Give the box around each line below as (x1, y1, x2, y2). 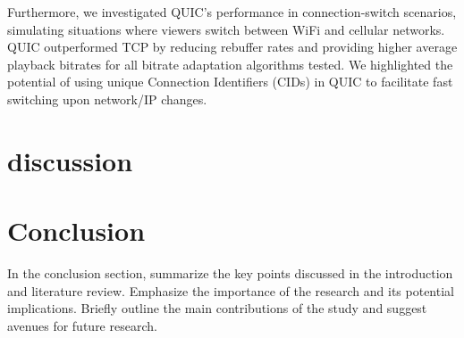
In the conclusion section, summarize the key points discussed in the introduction (7, 264, 453, 283)
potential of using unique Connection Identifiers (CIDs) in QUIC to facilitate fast (7, 72, 453, 91)
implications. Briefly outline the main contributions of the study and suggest (7, 299, 427, 317)
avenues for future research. (7, 316, 157, 334)
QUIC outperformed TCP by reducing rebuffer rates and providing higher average (7, 37, 458, 56)
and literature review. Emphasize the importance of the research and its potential (7, 281, 454, 300)
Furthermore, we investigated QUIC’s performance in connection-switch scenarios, (7, 3, 457, 21)
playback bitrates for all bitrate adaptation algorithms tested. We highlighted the (7, 54, 453, 73)
